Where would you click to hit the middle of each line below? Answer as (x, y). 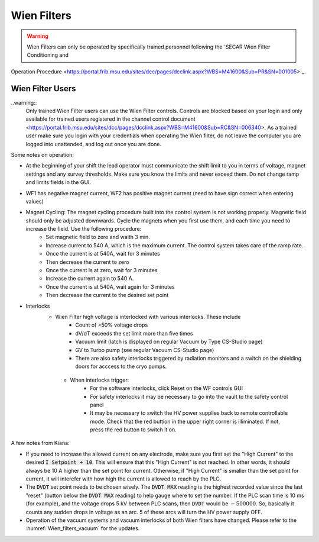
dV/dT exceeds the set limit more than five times (134, 333)
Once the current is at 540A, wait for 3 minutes (103, 254)
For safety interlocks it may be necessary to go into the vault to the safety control (189, 396)
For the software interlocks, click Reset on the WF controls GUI (167, 388)
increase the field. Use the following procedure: (84, 229)
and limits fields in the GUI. (58, 182)
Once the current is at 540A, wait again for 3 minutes (110, 286)
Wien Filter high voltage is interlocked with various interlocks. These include (148, 317)
